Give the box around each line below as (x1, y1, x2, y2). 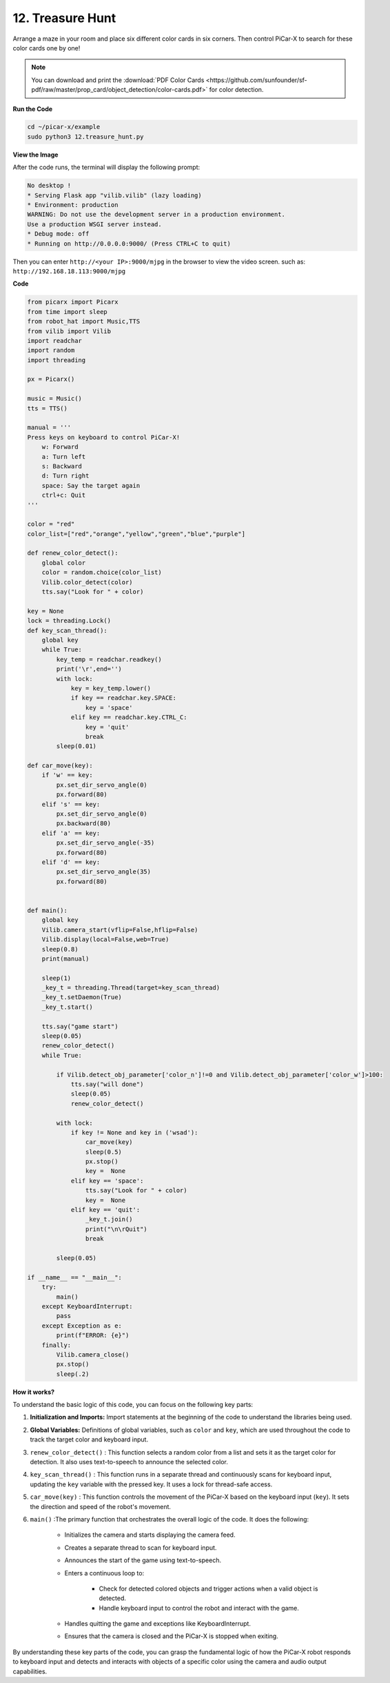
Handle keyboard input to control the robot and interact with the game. (99, 1604, 300, 1612)
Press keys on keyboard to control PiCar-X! (27, 433, 181, 441)
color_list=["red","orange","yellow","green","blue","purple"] (27, 530, 246, 538)
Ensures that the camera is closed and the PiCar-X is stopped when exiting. (64, 1632, 278, 1640)
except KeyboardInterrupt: (41, 1302, 134, 1310)
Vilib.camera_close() (56, 1350, 130, 1359)
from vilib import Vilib (27, 327, 112, 335)
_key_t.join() (85, 1215, 134, 1223)
